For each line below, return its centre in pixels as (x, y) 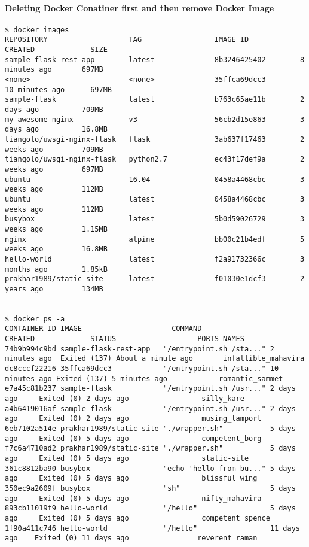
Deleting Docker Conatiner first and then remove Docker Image (140, 7)
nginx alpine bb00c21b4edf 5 (155, 239)
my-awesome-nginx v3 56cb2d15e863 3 (155, 119)
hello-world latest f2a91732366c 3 (155, 259)
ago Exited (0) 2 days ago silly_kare (125, 399)
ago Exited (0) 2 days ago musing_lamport (133, 419)
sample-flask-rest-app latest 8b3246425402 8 (155, 60)
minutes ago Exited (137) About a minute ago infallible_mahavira (155, 359)
